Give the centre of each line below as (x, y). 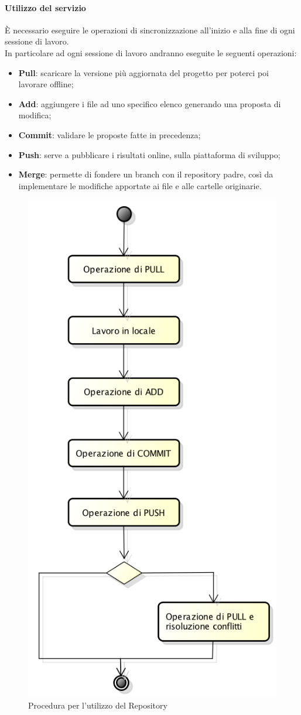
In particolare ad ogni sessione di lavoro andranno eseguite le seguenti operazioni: (151, 52)
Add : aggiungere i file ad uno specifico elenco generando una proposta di (150, 103)
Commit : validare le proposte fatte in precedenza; (110, 134)
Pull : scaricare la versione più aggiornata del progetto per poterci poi (143, 72)
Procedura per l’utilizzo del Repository (98, 705)
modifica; (35, 115)
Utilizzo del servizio (45, 7)
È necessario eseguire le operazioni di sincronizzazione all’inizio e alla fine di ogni (150, 30)
